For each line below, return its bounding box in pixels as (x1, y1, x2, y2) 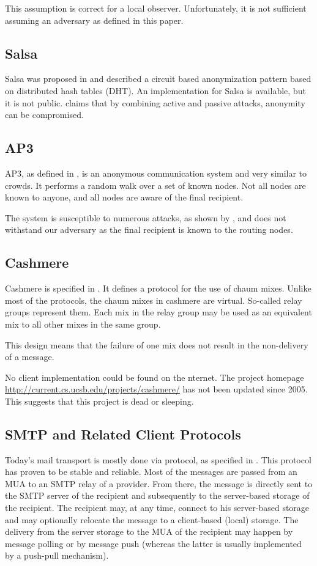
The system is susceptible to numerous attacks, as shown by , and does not (5, 211, 286, 224)
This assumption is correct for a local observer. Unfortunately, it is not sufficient (5, 2, 307, 14)
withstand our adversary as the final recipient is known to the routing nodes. (5, 223, 293, 236)
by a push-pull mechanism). (5, 549, 109, 562)
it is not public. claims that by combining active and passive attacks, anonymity (5, 96, 305, 109)
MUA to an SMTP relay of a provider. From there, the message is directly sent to (5, 477, 313, 490)
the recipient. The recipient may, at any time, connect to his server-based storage (5, 501, 310, 514)
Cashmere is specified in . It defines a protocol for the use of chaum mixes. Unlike (5, 282, 311, 295)
